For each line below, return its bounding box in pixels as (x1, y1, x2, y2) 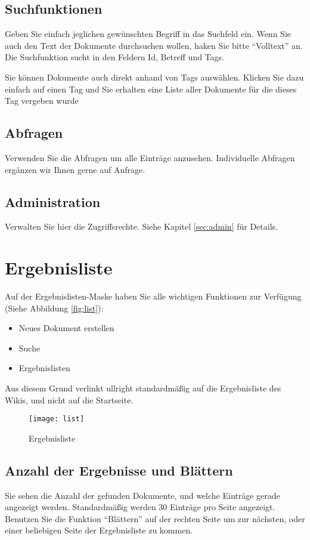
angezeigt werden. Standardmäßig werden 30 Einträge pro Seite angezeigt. (5, 501, 275, 513)
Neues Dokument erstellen (18, 322, 114, 334)
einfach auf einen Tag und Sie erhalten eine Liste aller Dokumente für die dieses (5, 82, 297, 95)
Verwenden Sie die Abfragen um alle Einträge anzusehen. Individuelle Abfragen (5, 151, 295, 163)
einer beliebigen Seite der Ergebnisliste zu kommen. (5, 524, 193, 536)
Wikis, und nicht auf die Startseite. (5, 393, 134, 406)
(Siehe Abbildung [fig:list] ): (5, 301, 104, 314)
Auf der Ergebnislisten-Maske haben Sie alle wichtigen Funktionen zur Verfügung (5, 290, 302, 303)
